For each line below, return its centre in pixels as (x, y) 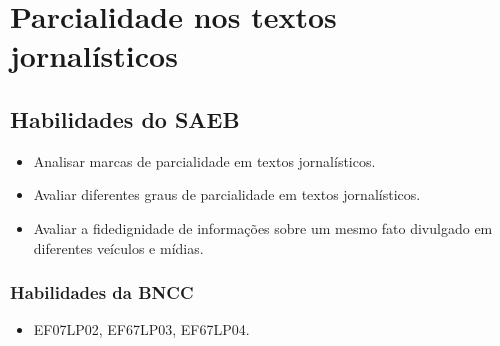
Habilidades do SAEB (125, 118)
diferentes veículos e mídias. (118, 247)
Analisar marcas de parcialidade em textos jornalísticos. (204, 160)
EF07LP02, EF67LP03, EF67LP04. (141, 329)
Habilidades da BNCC (102, 292)
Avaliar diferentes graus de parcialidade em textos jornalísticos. (227, 194)
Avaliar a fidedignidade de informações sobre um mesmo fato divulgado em (263, 227)
